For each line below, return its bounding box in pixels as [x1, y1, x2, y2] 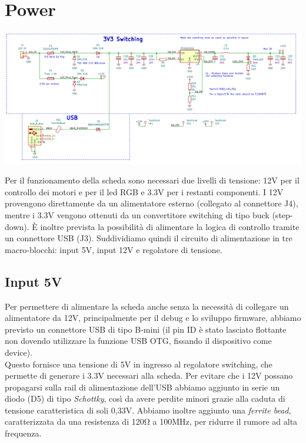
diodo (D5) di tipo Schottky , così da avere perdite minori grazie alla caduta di [5, 392, 285, 405]
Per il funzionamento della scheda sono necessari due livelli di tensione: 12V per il [5, 174, 300, 186]
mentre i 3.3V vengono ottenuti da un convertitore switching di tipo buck [5, 208, 270, 221]
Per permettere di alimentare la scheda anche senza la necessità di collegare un [5, 300, 289, 312]
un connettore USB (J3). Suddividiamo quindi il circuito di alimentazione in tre [5, 232, 292, 244]
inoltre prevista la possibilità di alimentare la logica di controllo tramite [40, 220, 300, 232]
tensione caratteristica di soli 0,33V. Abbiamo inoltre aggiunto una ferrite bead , [5, 403, 291, 416]
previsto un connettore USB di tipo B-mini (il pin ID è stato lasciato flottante [5, 323, 287, 335]
